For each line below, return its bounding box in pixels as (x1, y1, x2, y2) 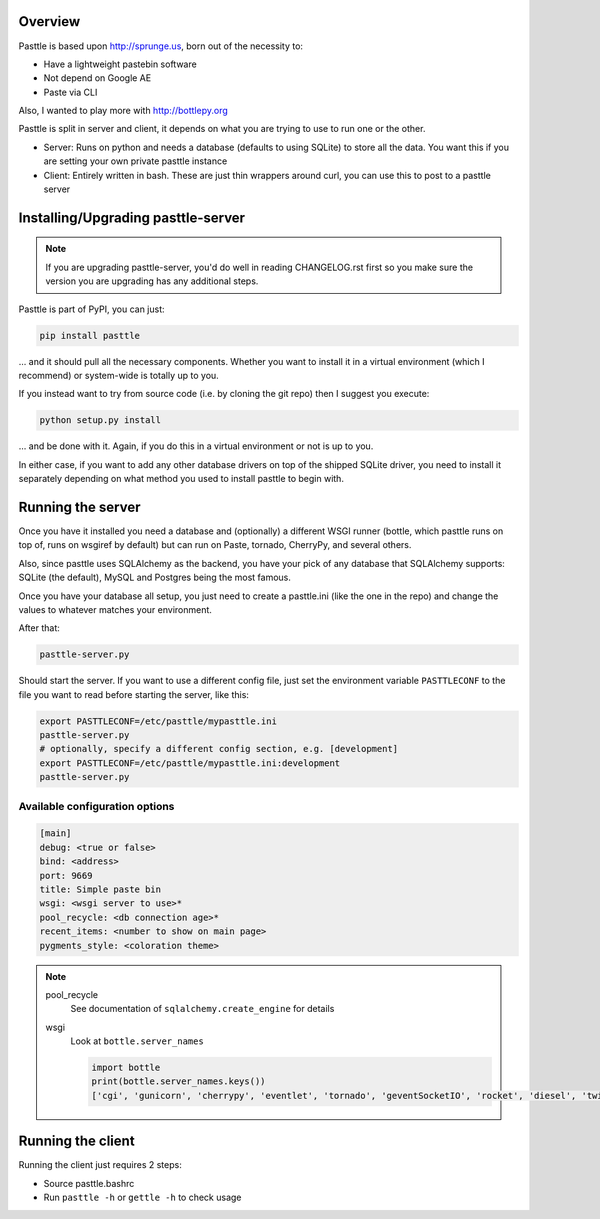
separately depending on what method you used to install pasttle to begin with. (18, 473, 345, 485)
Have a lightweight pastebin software (43, 58, 197, 70)
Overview (18, 13, 81, 30)
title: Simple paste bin (39, 883, 162, 895)
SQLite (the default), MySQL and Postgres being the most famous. (18, 571, 292, 584)
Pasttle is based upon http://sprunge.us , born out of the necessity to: (18, 40, 304, 52)
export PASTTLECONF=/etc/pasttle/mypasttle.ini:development (39, 757, 341, 769)
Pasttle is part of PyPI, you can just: (18, 303, 165, 315)
